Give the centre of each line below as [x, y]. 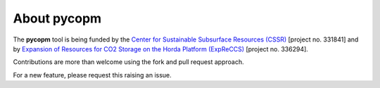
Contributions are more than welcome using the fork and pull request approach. [128, 62]
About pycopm [57, 18]
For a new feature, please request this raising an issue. [92, 75]
